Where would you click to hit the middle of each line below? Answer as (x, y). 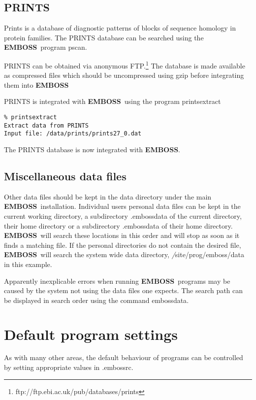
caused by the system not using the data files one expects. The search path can (124, 290)
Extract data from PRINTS (46, 125)
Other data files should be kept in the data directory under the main (108, 196)
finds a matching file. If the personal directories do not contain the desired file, (123, 245)
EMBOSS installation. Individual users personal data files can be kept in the (122, 206)
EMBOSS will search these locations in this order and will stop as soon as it (122, 235)
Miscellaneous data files (65, 176)
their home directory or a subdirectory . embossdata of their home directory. (118, 225)
